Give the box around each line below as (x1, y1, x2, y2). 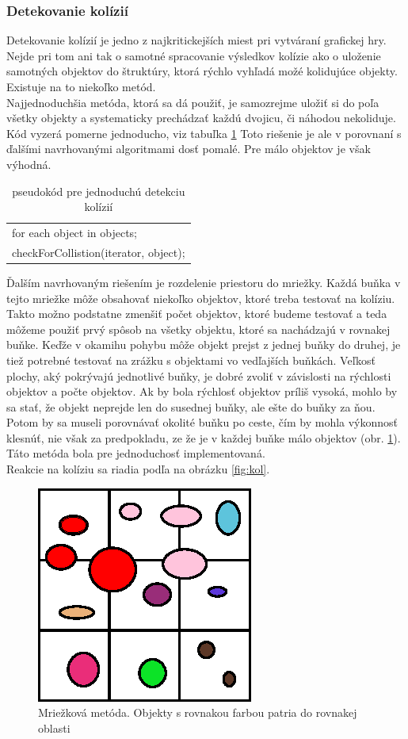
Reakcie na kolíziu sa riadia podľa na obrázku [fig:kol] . (6, 461, 270, 477)
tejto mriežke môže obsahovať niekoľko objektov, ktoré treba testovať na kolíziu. (6, 289, 395, 306)
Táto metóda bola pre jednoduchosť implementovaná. (6, 445, 265, 461)
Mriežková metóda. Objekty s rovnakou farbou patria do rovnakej (38, 704, 357, 721)
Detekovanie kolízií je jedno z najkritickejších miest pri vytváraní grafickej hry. (6, 32, 387, 48)
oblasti (38, 719, 71, 736)
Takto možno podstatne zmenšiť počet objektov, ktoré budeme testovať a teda (6, 305, 387, 322)
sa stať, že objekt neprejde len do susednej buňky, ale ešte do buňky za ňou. (6, 398, 376, 415)
